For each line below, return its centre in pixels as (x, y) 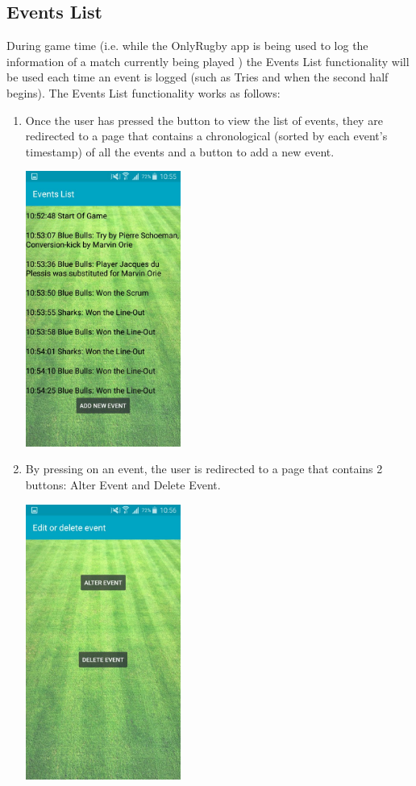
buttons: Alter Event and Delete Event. (123, 485)
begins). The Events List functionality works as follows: (144, 92)
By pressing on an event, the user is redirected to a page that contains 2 (204, 469)
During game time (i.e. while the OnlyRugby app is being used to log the (187, 46)
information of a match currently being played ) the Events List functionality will (208, 61)
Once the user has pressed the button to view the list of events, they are (204, 120)
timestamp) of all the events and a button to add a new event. (180, 151)
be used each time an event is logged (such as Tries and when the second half (198, 77)
